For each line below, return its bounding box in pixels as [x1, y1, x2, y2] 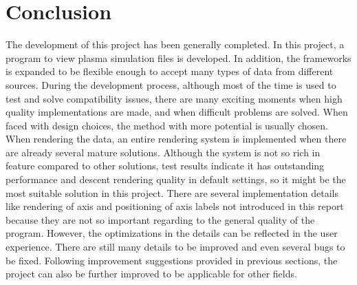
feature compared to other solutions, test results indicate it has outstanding [6, 158, 325, 173]
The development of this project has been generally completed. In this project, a [6, 37, 345, 52]
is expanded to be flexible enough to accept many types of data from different [6, 64, 334, 78]
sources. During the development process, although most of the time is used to [6, 77, 336, 92]
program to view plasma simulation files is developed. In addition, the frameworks [6, 50, 351, 65]
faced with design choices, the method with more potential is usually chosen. [6, 118, 329, 132]
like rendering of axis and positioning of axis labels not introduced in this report [6, 199, 344, 213]
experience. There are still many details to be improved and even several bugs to [6, 240, 345, 254]
